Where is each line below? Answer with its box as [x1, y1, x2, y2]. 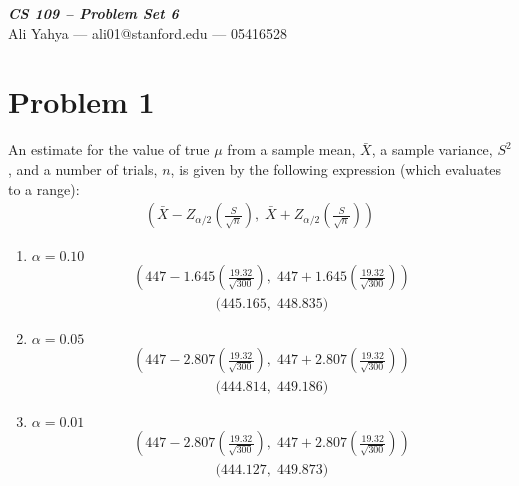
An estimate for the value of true [8, 139, 210, 160]
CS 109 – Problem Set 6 [8, 3, 179, 23]
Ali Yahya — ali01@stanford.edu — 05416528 [8, 22, 287, 43]
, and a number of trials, [8, 158, 158, 179]
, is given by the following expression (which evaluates [170, 158, 502, 179]
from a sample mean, [227, 139, 356, 160]
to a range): [8, 178, 80, 199]
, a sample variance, [371, 139, 493, 160]
